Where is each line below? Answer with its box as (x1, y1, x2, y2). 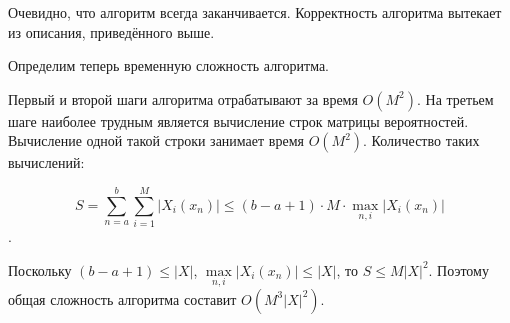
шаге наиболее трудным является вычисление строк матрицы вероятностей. (8, 110, 469, 131)
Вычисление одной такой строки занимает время (8, 130, 304, 151)
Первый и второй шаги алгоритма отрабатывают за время (8, 88, 358, 109)
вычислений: (8, 152, 85, 173)
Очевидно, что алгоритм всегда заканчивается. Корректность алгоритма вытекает (8, 2, 502, 22)
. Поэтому (428, 259, 489, 280)
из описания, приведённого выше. (8, 21, 215, 42)
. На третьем (417, 88, 494, 109)
